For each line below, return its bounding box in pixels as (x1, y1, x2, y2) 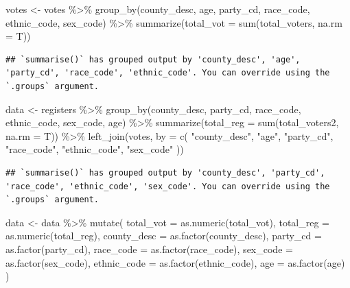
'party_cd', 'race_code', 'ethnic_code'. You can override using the (5, 68, 330, 78)
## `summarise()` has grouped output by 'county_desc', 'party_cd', (5, 167, 325, 178)
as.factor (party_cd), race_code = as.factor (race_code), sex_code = (5, 241, 293, 256)
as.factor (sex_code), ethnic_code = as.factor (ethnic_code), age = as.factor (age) (5, 255, 345, 269)
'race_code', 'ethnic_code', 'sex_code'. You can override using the (5, 181, 330, 191)
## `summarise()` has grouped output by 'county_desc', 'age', (5, 54, 301, 64)
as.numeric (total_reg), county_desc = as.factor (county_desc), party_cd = (5, 228, 322, 243)
